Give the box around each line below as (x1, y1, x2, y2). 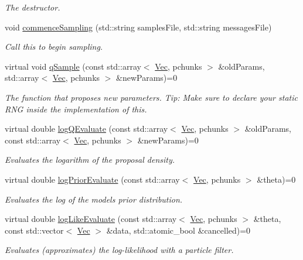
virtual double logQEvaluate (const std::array (5, 122, 168, 135)
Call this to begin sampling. (5, 40, 103, 53)
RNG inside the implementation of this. (5, 102, 147, 115)
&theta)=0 (257, 173, 296, 185)
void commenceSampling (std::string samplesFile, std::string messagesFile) (5, 20, 272, 33)
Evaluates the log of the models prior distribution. (5, 193, 183, 205)
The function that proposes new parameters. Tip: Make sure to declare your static (5, 91, 298, 103)
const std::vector (5, 224, 64, 236)
